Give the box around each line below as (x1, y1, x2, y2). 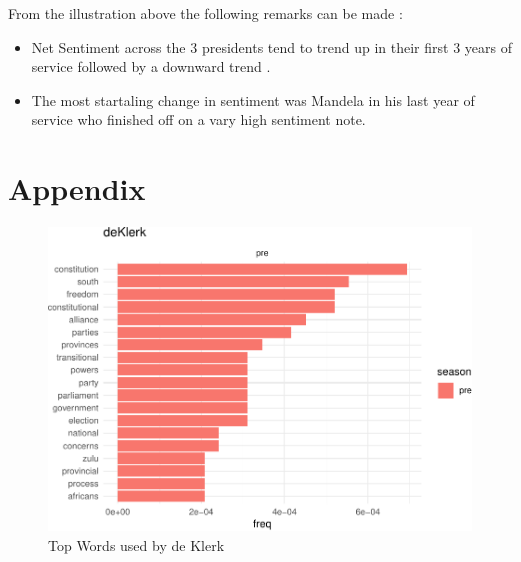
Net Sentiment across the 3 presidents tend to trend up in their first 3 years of (31, 36, 512, 57)
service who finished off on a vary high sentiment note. (31, 109, 366, 130)
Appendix (8, 168, 146, 209)
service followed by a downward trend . (31, 56, 271, 77)
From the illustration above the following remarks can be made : (8, 3, 403, 23)
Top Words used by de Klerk (48, 534, 225, 555)
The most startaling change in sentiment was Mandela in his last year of (31, 89, 475, 110)
